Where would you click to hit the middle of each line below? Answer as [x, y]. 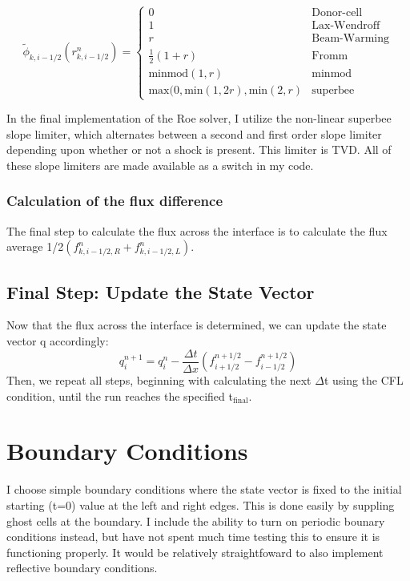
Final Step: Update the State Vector [161, 291]
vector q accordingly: [58, 341]
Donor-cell [337, 13]
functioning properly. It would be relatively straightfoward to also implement [195, 552]
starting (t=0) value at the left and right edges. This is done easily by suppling [201, 504]
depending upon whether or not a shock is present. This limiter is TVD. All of [199, 149]
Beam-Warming [350, 39]
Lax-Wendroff [346, 26]
